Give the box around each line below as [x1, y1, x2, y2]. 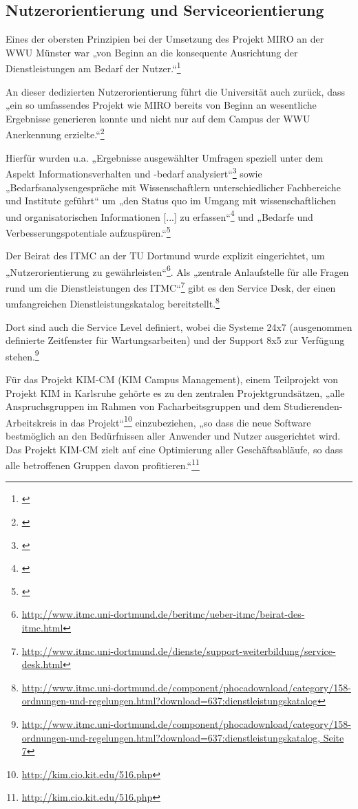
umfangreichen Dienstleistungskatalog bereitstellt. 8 [6, 294, 220, 310]
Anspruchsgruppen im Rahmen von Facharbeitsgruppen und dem [6, 399, 281, 413]
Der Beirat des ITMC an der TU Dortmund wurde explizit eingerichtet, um [6, 248, 325, 263]
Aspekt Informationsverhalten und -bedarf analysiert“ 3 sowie [6, 164, 262, 180]
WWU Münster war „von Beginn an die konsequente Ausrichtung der [6, 45, 298, 59]
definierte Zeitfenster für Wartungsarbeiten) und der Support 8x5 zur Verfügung [6, 333, 345, 347]
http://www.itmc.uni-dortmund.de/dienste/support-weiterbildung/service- [21, 643, 336, 658]
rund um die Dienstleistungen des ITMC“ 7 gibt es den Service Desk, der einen [6, 279, 336, 294]
